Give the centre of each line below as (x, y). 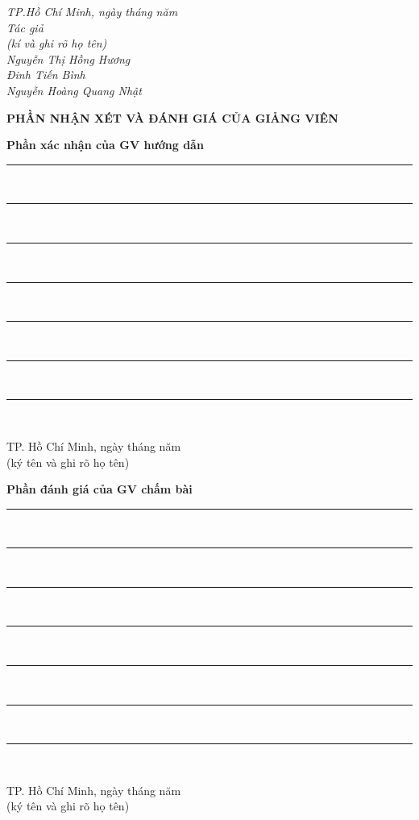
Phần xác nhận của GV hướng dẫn (105, 145)
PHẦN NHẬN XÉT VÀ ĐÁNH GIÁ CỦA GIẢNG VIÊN (172, 117)
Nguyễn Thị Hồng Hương (68, 58)
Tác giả (25, 27)
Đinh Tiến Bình (46, 75)
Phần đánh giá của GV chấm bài (100, 489)
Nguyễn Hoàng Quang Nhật (74, 90)
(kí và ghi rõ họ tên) (57, 43)
